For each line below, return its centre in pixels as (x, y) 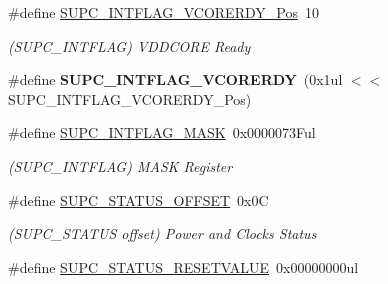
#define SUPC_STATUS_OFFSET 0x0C (138, 199)
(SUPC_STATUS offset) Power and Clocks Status (162, 233)
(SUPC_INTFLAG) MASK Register (120, 165)
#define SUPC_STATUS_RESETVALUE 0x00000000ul (183, 266)
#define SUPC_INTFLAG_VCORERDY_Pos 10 (163, 12)
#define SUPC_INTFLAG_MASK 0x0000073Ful (162, 132)
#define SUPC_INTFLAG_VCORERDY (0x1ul (175, 79)
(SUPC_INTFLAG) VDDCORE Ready (129, 45)
